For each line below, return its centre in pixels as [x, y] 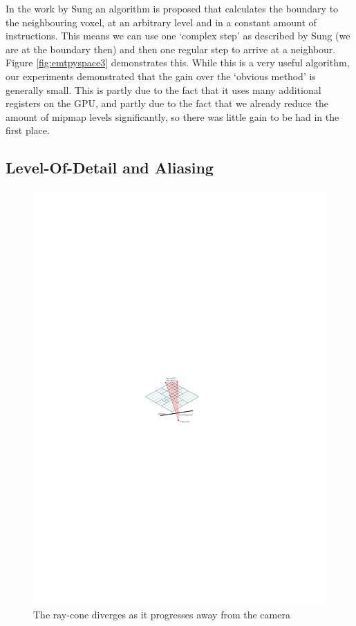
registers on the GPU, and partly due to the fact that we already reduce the [167, 103]
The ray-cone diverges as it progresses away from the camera [162, 615]
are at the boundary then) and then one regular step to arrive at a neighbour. [171, 49]
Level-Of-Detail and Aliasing [110, 168]
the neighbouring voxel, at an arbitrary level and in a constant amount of [161, 22]
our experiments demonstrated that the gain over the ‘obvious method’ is [161, 76]
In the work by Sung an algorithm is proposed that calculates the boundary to [172, 8]
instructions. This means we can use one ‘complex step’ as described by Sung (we [178, 36]
